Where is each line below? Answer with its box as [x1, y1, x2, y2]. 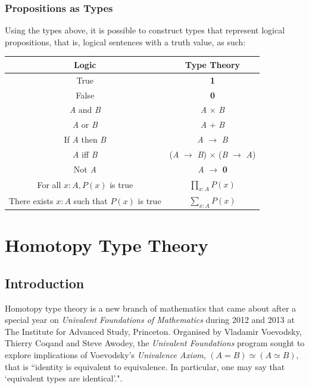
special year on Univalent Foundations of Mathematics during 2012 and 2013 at [5, 313, 295, 326]
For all [37, 178, 61, 190]
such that [73, 194, 108, 207]
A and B [69, 103, 101, 116]
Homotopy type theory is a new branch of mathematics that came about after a [5, 301, 296, 314]
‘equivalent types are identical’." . [5, 372, 123, 384]
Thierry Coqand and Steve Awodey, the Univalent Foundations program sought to [5, 337, 305, 349]
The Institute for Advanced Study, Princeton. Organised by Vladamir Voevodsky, [5, 325, 302, 337]
